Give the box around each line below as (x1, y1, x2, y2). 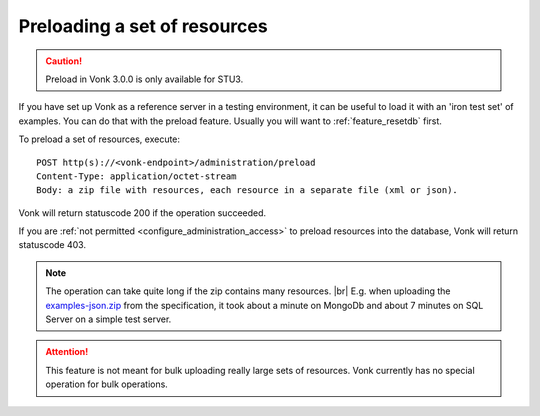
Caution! (45, 55, 83, 67)
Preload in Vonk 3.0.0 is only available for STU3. (45, 73, 244, 85)
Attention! (45, 346, 89, 358)
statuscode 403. (18, 239, 87, 251)
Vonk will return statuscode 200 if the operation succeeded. (18, 206, 267, 219)
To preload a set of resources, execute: (18, 133, 180, 145)
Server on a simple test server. (45, 313, 172, 325)
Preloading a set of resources (18, 15, 269, 37)
